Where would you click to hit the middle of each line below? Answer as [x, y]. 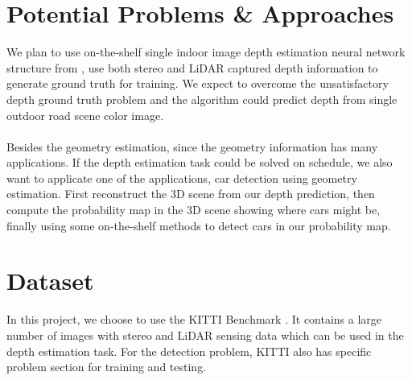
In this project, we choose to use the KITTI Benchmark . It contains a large [194, 319]
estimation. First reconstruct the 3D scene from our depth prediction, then [191, 194]
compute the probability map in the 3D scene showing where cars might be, [194, 210]
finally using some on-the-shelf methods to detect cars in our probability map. [199, 225]
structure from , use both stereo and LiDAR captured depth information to [192, 67]
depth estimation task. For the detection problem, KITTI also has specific [189, 351]
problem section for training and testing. [107, 367]
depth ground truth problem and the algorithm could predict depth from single [202, 99]
